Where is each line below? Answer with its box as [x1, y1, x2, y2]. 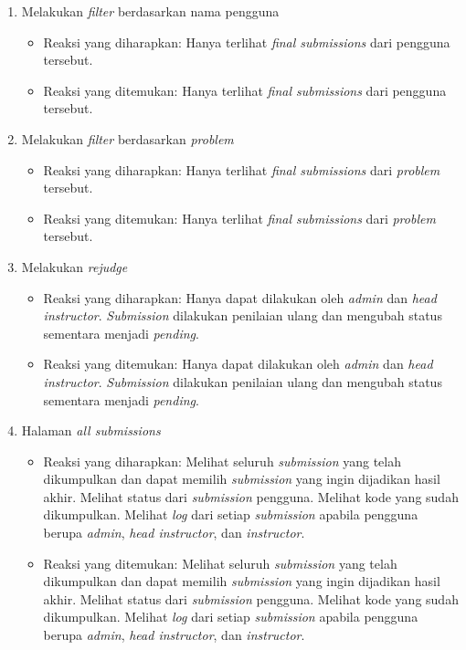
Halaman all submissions [21, 421, 161, 440]
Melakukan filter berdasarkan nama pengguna [21, 2, 280, 20]
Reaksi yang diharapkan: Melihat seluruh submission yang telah [43, 451, 402, 470]
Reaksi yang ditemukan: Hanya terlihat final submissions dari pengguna [43, 80, 447, 100]
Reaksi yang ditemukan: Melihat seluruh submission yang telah [43, 553, 397, 572]
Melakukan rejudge [21, 257, 128, 276]
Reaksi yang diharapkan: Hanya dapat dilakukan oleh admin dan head [43, 288, 437, 307]
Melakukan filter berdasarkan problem [21, 129, 234, 148]
